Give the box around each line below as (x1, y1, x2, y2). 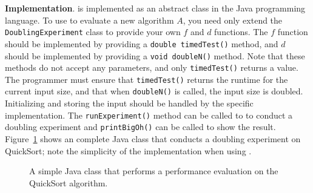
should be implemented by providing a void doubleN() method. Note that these (5, 49, 305, 62)
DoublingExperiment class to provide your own (5, 25, 181, 38)
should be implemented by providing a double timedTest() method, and (5, 37, 278, 50)
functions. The (214, 25, 268, 38)
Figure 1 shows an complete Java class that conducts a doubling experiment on (5, 132, 301, 145)
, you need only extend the (183, 13, 283, 26)
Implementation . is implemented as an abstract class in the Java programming (5, 2, 306, 14)
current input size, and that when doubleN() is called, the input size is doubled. (5, 85, 303, 97)
